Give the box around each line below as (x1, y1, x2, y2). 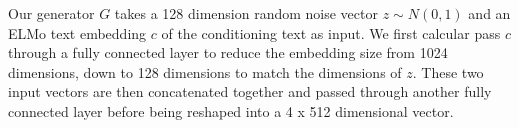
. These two (412, 61, 484, 82)
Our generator (8, 3, 95, 23)
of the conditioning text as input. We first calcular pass (161, 22, 501, 43)
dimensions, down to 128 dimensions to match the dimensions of (8, 61, 402, 82)
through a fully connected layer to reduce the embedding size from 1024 (8, 42, 448, 63)
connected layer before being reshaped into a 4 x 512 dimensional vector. (8, 100, 454, 121)
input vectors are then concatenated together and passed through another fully (8, 81, 492, 102)
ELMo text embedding (8, 22, 147, 43)
